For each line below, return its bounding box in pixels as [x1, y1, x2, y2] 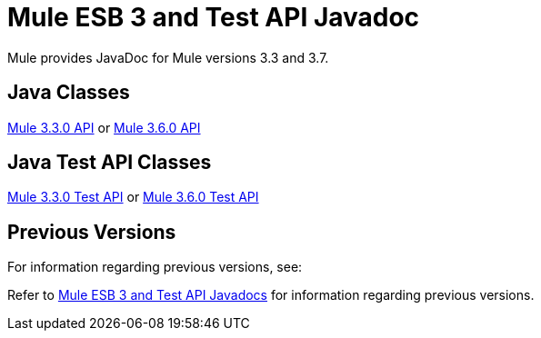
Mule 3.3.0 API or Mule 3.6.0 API [7, 119, 201, 135]
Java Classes [7, 81, 130, 104]
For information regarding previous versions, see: [7, 259, 303, 275]
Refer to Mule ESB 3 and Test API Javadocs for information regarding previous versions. [7, 287, 535, 303]
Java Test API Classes [7, 151, 212, 174]
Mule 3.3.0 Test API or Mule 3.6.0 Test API [7, 189, 259, 205]
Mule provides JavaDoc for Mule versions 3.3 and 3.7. [7, 49, 329, 65]
